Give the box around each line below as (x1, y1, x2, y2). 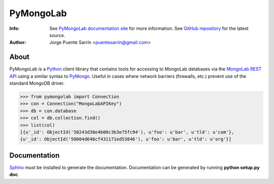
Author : (9, 40, 26, 46)
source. (49, 32, 65, 38)
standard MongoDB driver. (9, 80, 65, 86)
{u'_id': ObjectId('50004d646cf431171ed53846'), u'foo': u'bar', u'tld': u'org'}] (20, 136, 232, 142)
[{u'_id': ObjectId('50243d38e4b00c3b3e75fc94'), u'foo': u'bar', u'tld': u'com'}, (20, 129, 234, 135)
